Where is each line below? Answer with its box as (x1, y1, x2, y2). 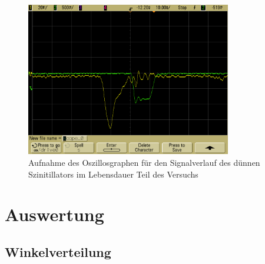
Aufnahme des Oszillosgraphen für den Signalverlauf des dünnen (28, 156, 260, 168)
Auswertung (5, 202, 104, 226)
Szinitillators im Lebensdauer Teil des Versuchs (28, 168, 198, 180)
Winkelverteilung (5, 242, 111, 260)
